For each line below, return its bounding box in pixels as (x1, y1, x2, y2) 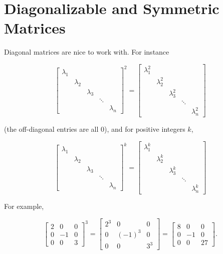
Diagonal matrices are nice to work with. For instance (4, 47, 169, 57)
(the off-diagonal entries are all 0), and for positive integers (4, 124, 185, 134)
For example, (4, 201, 44, 211)
